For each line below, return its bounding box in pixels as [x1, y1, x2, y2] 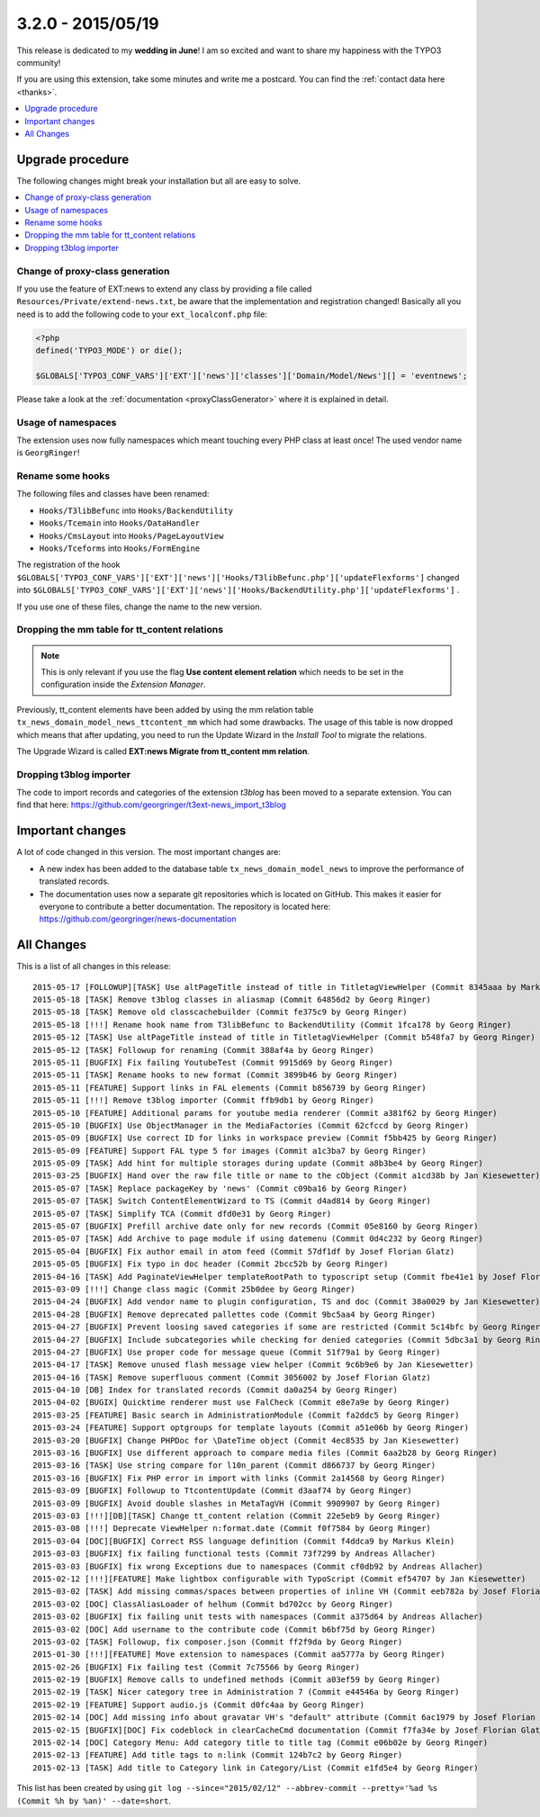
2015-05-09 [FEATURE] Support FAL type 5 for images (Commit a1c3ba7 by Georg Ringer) [32, 1146, 427, 1156]
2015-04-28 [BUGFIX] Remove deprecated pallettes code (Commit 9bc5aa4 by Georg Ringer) [32, 1309, 436, 1319]
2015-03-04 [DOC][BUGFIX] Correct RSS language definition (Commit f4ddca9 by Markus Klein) [32, 1535, 455, 1546]
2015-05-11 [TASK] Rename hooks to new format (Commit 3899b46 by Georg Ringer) [32, 1070, 399, 1080]
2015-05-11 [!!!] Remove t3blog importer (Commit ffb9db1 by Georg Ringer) [32, 1095, 374, 1106]
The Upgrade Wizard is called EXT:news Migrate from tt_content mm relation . [16, 745, 310, 756]
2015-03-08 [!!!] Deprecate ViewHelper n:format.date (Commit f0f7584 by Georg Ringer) [32, 1524, 432, 1534]
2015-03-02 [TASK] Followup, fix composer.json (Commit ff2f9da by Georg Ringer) [32, 1636, 403, 1647]
